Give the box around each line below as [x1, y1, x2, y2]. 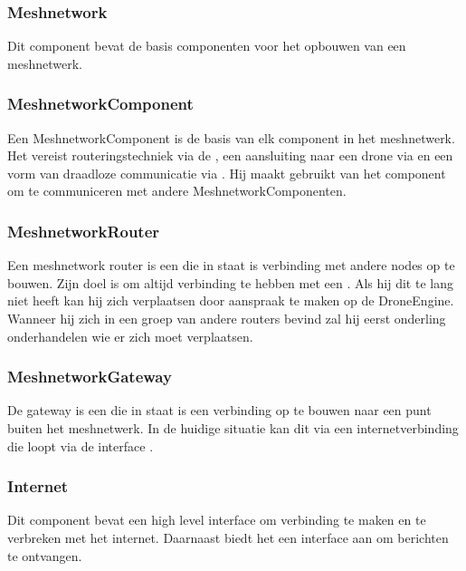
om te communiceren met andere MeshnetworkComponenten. [7, 181, 347, 200]
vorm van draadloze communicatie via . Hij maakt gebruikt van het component [7, 163, 446, 182]
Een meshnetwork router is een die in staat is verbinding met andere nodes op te [7, 256, 455, 275]
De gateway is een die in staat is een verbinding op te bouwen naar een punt [7, 401, 432, 420]
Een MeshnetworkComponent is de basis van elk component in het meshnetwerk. [7, 128, 455, 147]
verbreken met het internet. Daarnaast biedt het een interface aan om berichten [7, 528, 449, 547]
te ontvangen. [7, 546, 82, 565]
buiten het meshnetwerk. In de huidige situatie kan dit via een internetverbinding [7, 419, 459, 437]
